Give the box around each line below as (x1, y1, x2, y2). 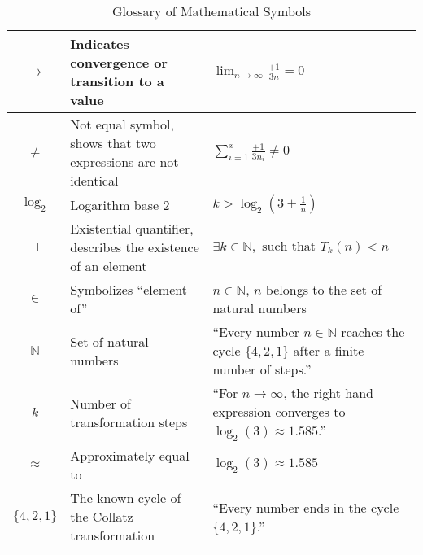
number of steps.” (212, 360, 312, 378)
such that (262, 239, 316, 253)
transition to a (70, 72, 164, 90)
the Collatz (70, 507, 133, 527)
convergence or (70, 53, 168, 72)
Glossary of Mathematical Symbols (112, 2, 311, 20)
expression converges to (212, 402, 346, 421)
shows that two (70, 133, 156, 152)
